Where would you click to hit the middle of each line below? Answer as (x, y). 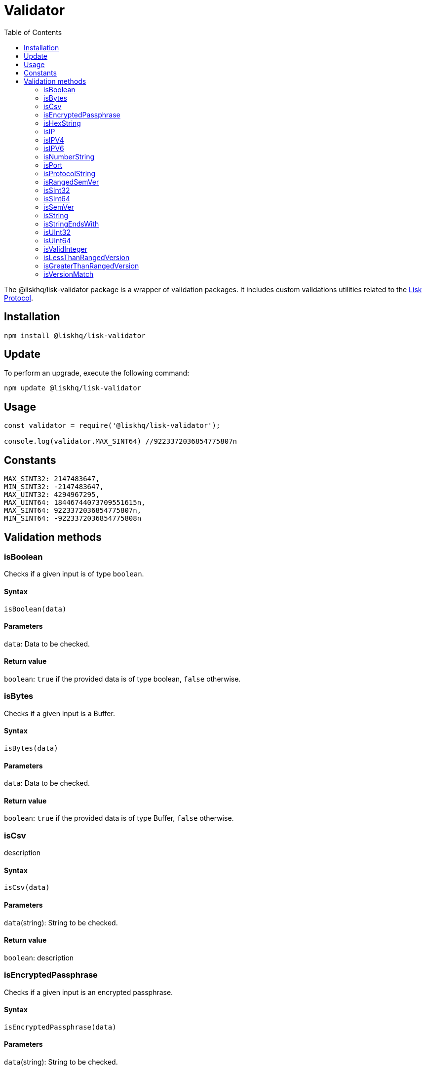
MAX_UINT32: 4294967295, (52, 495)
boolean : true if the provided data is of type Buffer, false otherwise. (119, 818)
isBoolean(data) (35, 609)
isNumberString (69, 156)
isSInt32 (57, 190)
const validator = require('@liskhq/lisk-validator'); (112, 426)
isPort (53, 165)
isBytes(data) (31, 748)
